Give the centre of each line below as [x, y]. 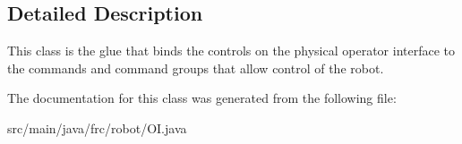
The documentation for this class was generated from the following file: [202, 98]
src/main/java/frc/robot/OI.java [97, 127]
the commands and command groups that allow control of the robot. [196, 68]
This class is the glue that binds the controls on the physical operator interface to [231, 51]
